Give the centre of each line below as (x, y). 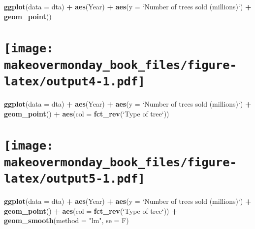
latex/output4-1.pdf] (75, 81)
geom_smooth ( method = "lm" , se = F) (66, 220)
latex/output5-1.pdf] (75, 179)
